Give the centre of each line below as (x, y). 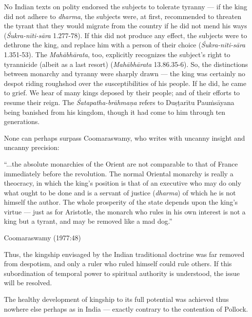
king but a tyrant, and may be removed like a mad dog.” (88, 221)
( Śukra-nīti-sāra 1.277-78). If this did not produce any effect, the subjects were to (126, 35)
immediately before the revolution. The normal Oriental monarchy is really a (119, 173)
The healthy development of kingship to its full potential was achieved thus (116, 299)
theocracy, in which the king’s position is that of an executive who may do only (123, 183)
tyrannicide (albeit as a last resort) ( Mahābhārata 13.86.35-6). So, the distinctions (126, 64)
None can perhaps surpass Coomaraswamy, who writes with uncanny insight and (125, 137)
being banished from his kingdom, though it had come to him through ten (115, 112)
